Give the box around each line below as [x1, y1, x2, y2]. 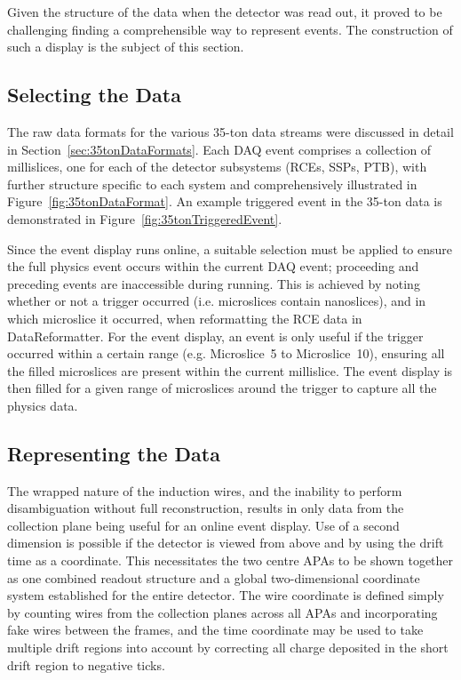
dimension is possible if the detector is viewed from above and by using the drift [7, 533, 444, 552]
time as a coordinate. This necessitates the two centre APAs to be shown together [7, 551, 454, 570]
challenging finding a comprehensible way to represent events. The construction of [7, 20, 453, 38]
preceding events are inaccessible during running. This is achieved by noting [7, 274, 420, 292]
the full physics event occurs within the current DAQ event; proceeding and [7, 257, 419, 276]
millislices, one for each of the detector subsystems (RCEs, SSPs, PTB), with [7, 157, 427, 176]
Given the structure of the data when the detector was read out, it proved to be [7, 3, 442, 20]
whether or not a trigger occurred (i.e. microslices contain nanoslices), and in [7, 292, 426, 310]
